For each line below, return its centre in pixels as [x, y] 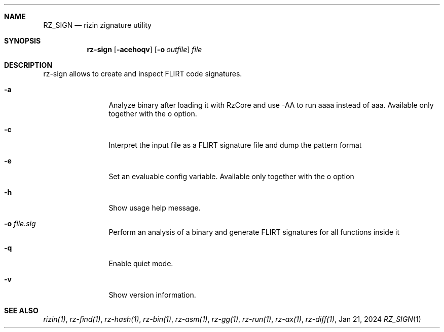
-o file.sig [20, 223]
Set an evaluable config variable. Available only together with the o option [231, 176]
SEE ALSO [21, 310]
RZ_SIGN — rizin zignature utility [97, 25]
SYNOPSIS [23, 41]
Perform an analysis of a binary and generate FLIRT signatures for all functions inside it [254, 232]
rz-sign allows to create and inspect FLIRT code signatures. [143, 74]
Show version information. [152, 295]
